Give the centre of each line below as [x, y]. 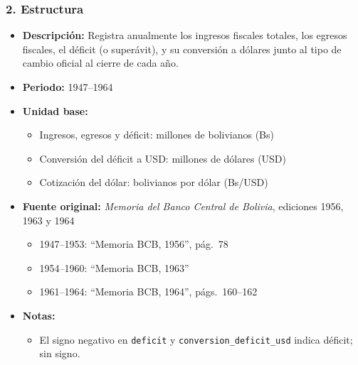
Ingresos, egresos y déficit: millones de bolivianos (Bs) [157, 135]
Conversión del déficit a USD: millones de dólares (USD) [163, 158]
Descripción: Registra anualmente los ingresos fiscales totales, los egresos [185, 35]
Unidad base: [55, 110]
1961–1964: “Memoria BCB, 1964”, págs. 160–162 [148, 292]
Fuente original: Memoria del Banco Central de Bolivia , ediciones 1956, [183, 206]
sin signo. [60, 353]
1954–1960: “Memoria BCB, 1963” [114, 267]
